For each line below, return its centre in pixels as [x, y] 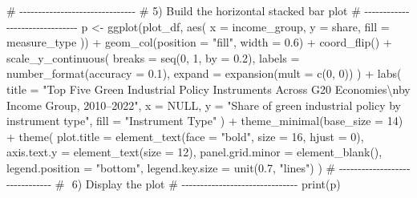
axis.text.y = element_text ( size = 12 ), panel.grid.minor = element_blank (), [194, 152]
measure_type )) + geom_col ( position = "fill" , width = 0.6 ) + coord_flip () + [199, 42]
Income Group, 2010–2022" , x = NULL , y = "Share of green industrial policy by [204, 105]
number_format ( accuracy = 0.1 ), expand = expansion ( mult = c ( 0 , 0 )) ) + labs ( [204, 73]
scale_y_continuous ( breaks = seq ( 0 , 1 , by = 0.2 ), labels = [153, 57]
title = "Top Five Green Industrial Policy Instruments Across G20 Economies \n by [208, 89]
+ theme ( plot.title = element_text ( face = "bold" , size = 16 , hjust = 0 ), [185, 136]
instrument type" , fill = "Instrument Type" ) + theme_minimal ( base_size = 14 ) [205, 121]
